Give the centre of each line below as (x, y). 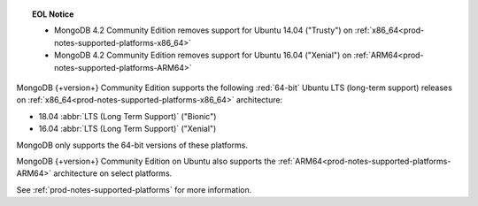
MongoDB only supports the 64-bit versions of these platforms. (132, 145)
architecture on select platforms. (113, 173)
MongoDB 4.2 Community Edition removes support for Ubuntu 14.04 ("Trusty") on (204, 30)
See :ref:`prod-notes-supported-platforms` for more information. (134, 189)
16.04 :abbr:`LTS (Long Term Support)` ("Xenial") (127, 129)
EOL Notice (53, 14)
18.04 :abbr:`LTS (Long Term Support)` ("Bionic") (127, 116)
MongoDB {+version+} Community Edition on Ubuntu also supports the (146, 161)
